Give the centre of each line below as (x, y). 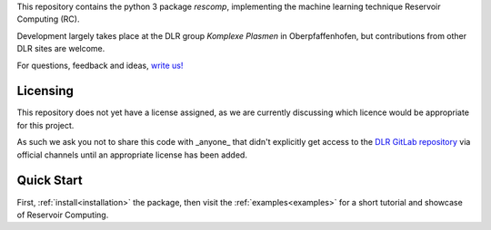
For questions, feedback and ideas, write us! (100, 65)
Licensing (45, 91)
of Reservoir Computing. (63, 215)
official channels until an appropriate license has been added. (132, 155)
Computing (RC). (48, 19)
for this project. (45, 125)
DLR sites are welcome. (61, 49)
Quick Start (50, 181)
